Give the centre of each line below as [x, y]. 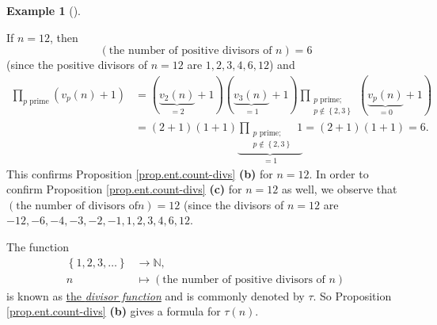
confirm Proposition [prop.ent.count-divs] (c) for [124, 189]
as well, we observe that [339, 189]
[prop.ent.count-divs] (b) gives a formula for [114, 311]
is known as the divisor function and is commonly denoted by [156, 295]
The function [38, 246]
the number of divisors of [77, 206]
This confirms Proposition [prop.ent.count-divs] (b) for [140, 173]
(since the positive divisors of [77, 65]
